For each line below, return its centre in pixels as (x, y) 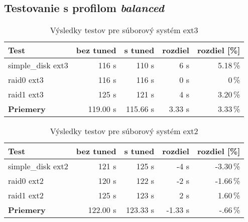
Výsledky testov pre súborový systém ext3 (124, 30)
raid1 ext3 (26, 94)
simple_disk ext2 (38, 166)
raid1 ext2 (26, 195)
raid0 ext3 (26, 80)
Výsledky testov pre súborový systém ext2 (124, 131)
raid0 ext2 (26, 181)
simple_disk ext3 (38, 65)
